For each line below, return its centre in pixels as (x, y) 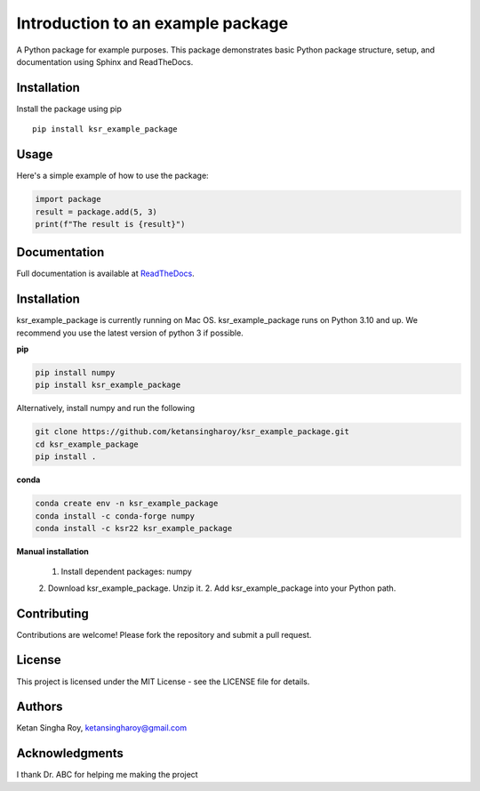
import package (68, 199)
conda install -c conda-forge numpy (115, 516)
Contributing (52, 613)
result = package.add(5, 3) (96, 212)
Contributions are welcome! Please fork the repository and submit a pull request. (164, 634)
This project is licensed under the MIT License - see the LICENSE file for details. (163, 682)
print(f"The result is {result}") (110, 224)
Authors (40, 707)
